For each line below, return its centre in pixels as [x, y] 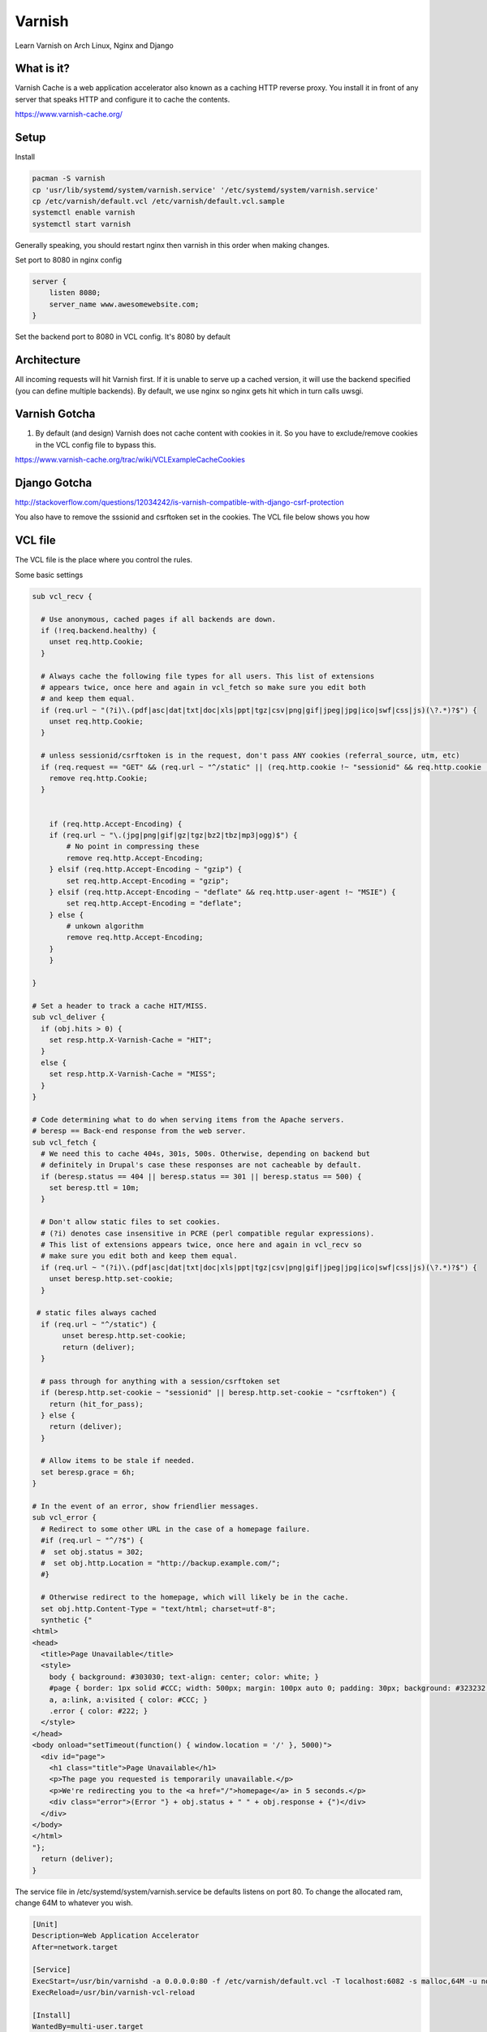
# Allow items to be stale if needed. [118, 1461]
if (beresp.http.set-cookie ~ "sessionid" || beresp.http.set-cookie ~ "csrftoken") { [219, 1393]
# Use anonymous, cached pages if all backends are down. [159, 619]
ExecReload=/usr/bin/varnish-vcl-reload [113, 1993]
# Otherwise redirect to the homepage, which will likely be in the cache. [195, 1598]
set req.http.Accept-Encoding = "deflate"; [154, 903]
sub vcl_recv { [62, 596]
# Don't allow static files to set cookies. [131, 1222]
